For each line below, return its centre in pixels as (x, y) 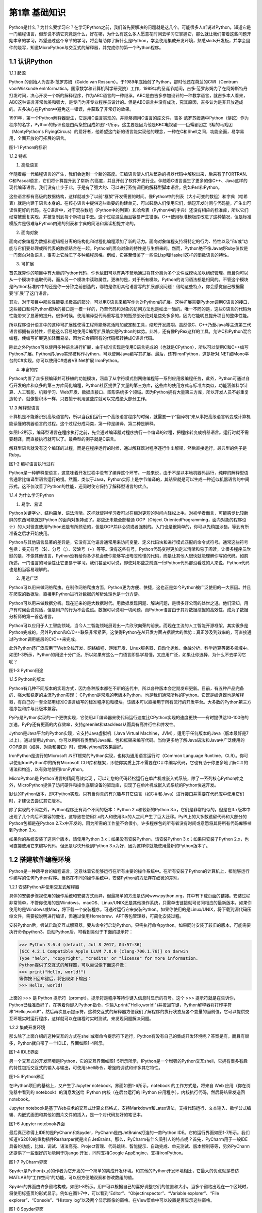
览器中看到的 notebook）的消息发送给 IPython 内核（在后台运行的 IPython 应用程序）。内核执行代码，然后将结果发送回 (127, 1092)
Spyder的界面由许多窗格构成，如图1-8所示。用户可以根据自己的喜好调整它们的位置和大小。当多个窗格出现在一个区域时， (130, 1186)
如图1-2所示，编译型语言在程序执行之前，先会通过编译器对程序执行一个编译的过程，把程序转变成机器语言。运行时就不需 (129, 432)
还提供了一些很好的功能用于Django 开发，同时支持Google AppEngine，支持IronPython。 (97, 1153)
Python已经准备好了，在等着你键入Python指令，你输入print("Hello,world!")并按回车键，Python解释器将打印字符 (120, 1005)
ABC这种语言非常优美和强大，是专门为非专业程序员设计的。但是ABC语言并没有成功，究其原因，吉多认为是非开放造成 (126, 102)
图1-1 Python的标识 (28, 147)
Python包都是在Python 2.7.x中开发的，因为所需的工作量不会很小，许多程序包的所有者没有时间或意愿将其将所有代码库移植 (130, 823)
